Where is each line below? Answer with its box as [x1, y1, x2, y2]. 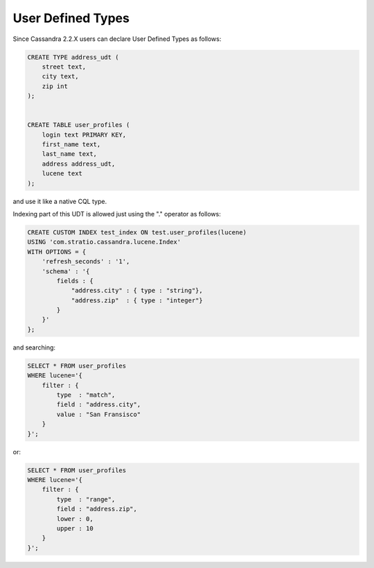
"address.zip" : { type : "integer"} [71, 296, 204, 304]
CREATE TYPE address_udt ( [27, 53, 119, 61]
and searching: [12, 343, 55, 352]
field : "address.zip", [56, 505, 138, 513]
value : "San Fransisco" [56, 410, 141, 418]
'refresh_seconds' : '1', [42, 257, 130, 266]
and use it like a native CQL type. [12, 197, 107, 205]
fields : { [56, 277, 93, 284]
